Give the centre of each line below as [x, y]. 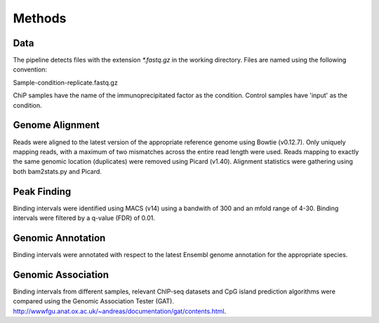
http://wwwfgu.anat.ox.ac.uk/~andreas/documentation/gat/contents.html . [120, 311]
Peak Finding [42, 192]
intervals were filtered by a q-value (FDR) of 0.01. [84, 218]
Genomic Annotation [59, 238]
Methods [40, 18]
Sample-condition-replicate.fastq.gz [66, 82]
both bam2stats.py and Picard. [57, 171]
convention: [30, 69]
